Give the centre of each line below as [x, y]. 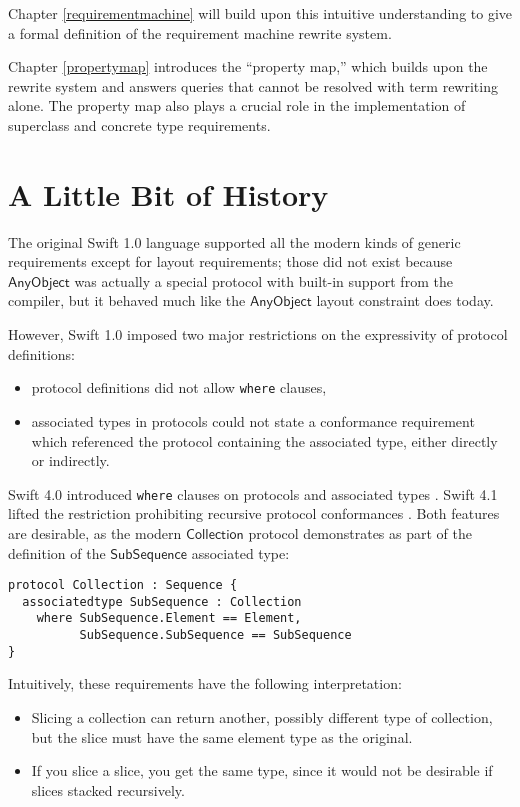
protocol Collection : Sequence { [123, 585]
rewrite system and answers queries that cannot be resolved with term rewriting [253, 85]
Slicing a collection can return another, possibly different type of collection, [262, 717]
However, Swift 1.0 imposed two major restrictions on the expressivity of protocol [258, 334]
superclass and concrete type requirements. [139, 124]
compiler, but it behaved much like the [127, 300]
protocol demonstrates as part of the [360, 532]
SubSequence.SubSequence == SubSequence [215, 635]
